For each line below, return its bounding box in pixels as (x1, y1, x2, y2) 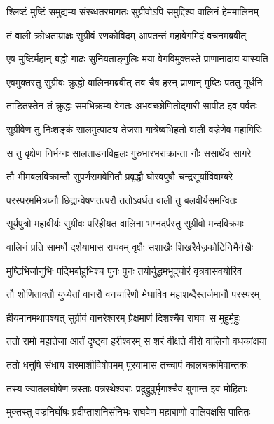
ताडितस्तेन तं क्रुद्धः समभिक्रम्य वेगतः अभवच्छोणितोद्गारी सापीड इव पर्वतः (6, 98, 257, 113)
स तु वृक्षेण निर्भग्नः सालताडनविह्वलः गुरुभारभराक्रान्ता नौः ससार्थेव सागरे (6, 145, 252, 160)
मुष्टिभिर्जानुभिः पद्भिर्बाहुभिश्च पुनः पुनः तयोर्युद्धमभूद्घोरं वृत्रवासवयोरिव (6, 263, 242, 278)
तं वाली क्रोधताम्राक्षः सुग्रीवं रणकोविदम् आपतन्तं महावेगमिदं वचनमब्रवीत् (6, 27, 247, 42)
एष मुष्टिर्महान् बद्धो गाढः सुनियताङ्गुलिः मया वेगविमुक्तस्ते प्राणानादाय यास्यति (6, 51, 268, 66)
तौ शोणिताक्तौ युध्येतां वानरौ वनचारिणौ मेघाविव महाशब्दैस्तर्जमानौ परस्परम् (6, 287, 260, 301)
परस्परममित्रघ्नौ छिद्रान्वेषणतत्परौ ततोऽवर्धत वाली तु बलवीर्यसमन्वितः (6, 192, 238, 207)
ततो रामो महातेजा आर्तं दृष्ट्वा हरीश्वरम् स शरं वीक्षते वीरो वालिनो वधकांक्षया (6, 334, 267, 348)
